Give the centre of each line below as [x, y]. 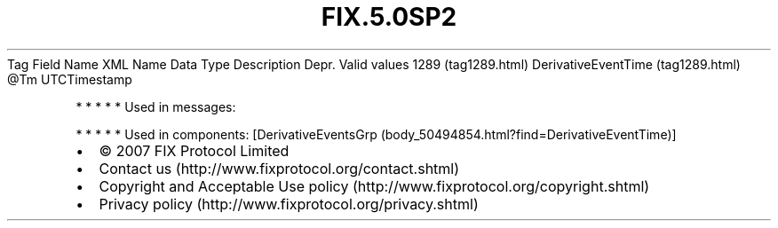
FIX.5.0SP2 [389, 17]
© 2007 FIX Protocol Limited [194, 150]
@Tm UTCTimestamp [70, 79]
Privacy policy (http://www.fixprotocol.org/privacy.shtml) [289, 204]
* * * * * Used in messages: [156, 106]
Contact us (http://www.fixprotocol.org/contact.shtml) [279, 168]
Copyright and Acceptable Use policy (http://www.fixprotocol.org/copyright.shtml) [374, 186]
